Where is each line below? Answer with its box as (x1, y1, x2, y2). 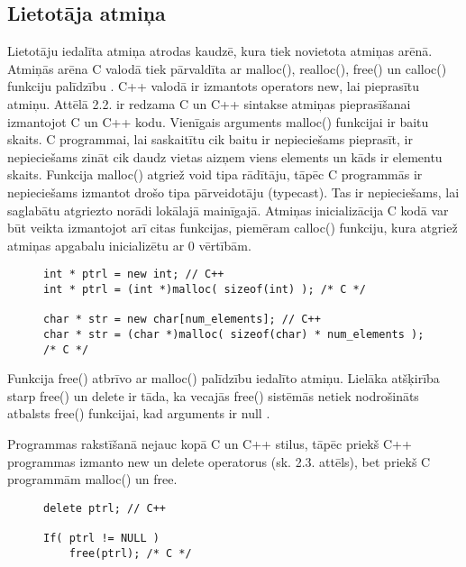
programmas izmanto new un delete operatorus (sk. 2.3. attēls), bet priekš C (7, 452, 431, 471)
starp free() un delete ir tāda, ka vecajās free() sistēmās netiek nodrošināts (7, 386, 419, 405)
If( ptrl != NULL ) (43, 532, 160, 545)
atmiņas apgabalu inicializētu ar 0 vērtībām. (7, 235, 251, 254)
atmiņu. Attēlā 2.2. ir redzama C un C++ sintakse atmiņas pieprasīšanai (7, 94, 411, 113)
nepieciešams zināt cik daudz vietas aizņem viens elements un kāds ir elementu (7, 147, 443, 166)
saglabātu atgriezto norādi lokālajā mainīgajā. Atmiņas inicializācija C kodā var (7, 200, 449, 219)
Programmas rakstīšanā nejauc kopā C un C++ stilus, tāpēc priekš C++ (7, 434, 412, 453)
